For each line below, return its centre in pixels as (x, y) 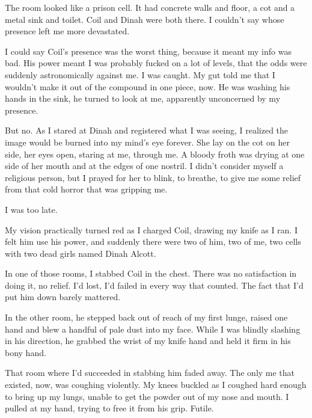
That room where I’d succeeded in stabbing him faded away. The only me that (150, 373)
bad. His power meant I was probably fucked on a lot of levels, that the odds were (156, 63)
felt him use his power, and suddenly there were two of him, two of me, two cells (153, 241)
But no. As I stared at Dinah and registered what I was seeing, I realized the (147, 130)
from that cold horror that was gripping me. (86, 189)
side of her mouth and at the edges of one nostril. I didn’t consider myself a (144, 166)
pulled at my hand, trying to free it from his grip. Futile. (109, 408)
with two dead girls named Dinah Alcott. (81, 253)
